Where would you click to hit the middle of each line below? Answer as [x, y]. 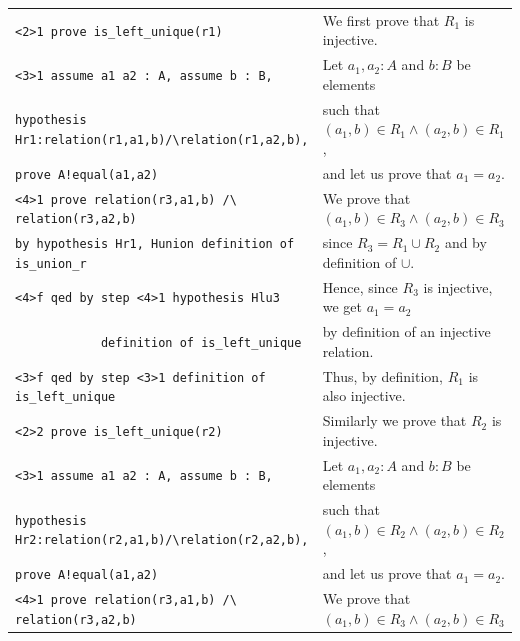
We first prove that [381, 19]
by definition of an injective [406, 331]
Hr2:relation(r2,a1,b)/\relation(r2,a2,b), [162, 540]
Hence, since [360, 286]
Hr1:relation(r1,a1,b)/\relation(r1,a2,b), [162, 140]
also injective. [364, 395]
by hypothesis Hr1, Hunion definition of [155, 244]
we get [342, 306]
